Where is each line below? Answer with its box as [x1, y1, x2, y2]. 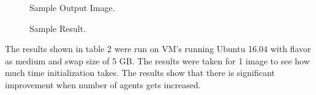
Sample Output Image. [29, 1, 115, 13]
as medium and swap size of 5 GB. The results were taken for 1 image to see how [5, 54, 310, 67]
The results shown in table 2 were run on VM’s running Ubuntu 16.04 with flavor [5, 42, 311, 55]
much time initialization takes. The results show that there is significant [5, 66, 275, 79]
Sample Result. [29, 21, 86, 34]
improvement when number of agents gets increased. [5, 78, 201, 91]
